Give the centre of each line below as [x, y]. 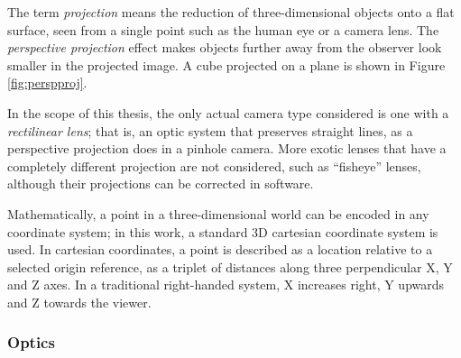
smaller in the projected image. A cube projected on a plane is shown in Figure [226, 64]
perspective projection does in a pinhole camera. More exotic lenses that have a [227, 148]
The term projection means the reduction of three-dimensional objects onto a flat [231, 12]
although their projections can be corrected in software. [161, 184]
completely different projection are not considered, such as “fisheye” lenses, [214, 165]
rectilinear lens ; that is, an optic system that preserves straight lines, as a [210, 130]
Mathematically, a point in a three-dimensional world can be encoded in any [218, 213]
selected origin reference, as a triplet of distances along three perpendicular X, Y [230, 266]
